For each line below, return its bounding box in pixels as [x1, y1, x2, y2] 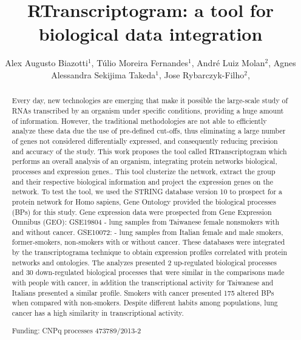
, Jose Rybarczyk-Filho [158, 68, 245, 81]
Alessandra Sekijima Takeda [51, 68, 156, 81]
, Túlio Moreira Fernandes [91, 56, 189, 69]
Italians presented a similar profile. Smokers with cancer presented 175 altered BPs [12, 287, 274, 297]
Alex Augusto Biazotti [5, 56, 88, 69]
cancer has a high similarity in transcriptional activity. [12, 308, 184, 318]
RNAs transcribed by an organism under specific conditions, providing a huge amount [12, 105, 284, 115]
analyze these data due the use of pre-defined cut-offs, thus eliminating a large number [12, 126, 286, 136]
